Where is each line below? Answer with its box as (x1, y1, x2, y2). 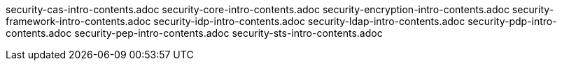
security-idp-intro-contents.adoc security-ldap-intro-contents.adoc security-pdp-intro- (153, 15, 557, 27)
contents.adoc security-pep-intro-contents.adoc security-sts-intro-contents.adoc (6, 27, 383, 39)
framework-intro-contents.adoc (6, 15, 151, 27)
